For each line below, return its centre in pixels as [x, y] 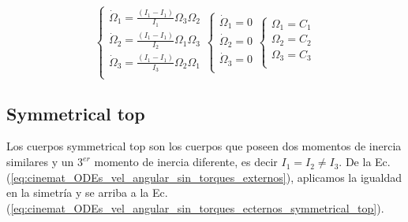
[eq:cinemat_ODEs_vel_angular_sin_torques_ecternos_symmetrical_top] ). [197, 207]
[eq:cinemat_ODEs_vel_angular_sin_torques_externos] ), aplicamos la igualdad [206, 177]
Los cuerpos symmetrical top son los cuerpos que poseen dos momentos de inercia [204, 146]
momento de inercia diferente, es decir [186, 162]
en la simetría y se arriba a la [78, 192]
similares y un [40, 162]
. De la [355, 162]
